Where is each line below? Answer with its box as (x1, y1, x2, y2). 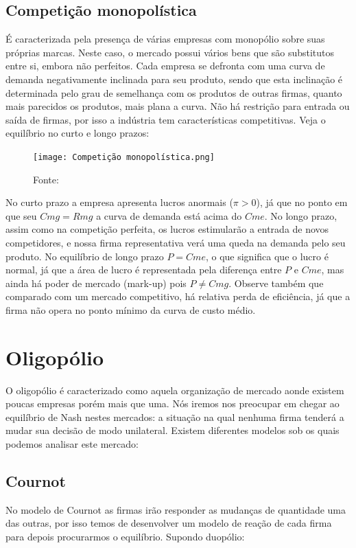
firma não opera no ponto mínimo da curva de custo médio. (5, 302, 256, 317)
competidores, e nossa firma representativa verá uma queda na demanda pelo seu (5, 235, 346, 249)
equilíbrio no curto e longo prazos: (5, 126, 150, 140)
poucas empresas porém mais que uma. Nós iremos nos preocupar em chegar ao (5, 396, 340, 411)
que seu (5, 208, 37, 222)
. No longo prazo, (264, 208, 337, 222)
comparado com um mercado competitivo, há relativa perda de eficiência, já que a (5, 289, 351, 304)
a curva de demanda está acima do (96, 208, 242, 222)
